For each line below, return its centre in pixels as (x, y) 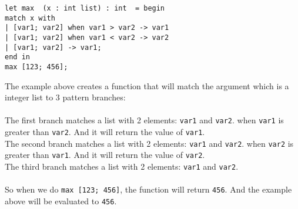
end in (17, 57)
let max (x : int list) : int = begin (85, 8)
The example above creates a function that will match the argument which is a (147, 85)
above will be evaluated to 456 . (61, 200)
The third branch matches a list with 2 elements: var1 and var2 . (122, 166)
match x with (30, 18)
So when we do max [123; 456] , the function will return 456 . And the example (148, 189)
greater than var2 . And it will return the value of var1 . (105, 132)
